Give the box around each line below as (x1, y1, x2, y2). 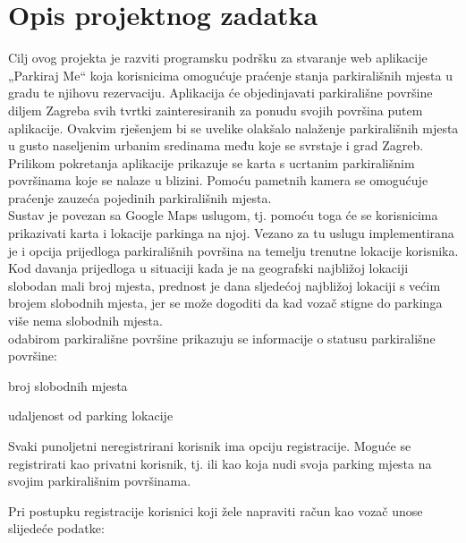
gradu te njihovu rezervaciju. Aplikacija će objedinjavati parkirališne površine (8, 83, 433, 102)
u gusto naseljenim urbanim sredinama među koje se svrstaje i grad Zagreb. (8, 136, 424, 155)
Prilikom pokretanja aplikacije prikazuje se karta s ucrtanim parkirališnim (8, 153, 415, 172)
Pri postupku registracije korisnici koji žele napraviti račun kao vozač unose (8, 501, 423, 520)
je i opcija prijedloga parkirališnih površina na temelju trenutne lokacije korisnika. (8, 241, 459, 259)
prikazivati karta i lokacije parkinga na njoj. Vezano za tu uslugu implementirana (8, 224, 454, 242)
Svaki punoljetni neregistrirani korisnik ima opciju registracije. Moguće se (8, 437, 411, 454)
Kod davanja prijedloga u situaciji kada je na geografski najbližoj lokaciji (8, 259, 409, 277)
